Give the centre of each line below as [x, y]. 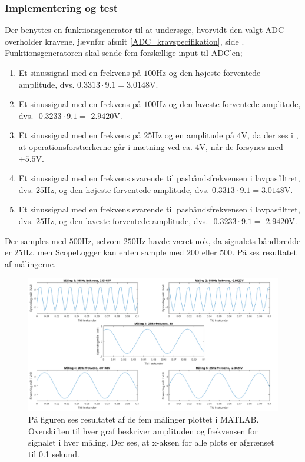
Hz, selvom [101, 240]
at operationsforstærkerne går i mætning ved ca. [105, 146]
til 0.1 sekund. [54, 453]
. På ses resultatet [264, 252]
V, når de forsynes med [241, 146]
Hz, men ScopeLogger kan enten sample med [103, 252]
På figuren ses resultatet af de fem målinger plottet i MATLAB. [144, 419]
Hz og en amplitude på [193, 135]
